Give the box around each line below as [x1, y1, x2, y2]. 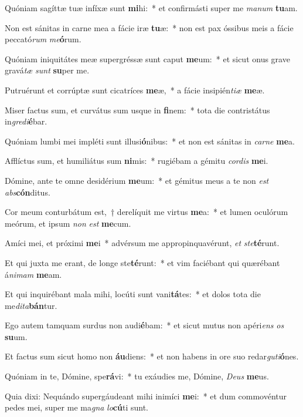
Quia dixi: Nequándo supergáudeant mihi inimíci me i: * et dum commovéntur [5, 389, 287, 402]
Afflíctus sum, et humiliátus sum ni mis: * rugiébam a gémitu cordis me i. [5, 154, 268, 167]
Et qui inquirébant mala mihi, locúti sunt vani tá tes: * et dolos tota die [5, 288, 261, 300]
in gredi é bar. [5, 115, 47, 127]
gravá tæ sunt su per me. [5, 64, 90, 76]
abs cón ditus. [5, 186, 50, 198]
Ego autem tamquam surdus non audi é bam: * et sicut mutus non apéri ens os [5, 319, 284, 331]
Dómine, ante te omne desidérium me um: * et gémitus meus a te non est [5, 174, 269, 186]
